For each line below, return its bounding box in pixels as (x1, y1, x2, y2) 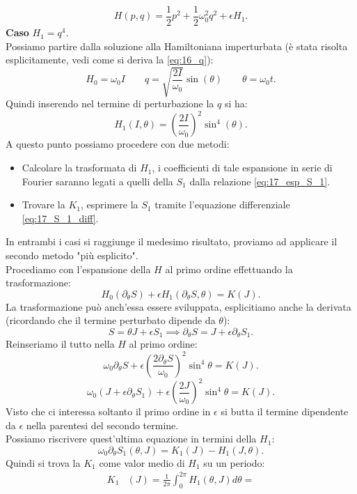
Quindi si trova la (6, 455, 81, 470)
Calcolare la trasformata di (22, 160, 137, 175)
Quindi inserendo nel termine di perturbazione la (6, 96, 214, 111)
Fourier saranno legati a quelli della (22, 173, 173, 188)
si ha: (224, 96, 248, 111)
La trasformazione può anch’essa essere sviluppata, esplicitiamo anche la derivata (6, 299, 351, 314)
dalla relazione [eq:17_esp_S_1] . (189, 173, 331, 188)
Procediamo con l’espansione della (6, 261, 151, 276)
